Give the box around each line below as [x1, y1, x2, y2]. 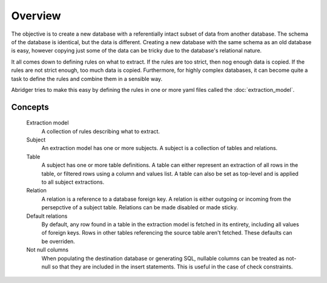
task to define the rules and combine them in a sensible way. [11, 75, 163, 82]
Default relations [26, 212, 68, 220]
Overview [11, 9, 61, 22]
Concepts [11, 102, 49, 112]
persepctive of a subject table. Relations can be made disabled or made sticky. [41, 204, 239, 211]
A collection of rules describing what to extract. [41, 128, 160, 135]
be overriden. [41, 238, 75, 245]
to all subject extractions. [41, 178, 105, 186]
